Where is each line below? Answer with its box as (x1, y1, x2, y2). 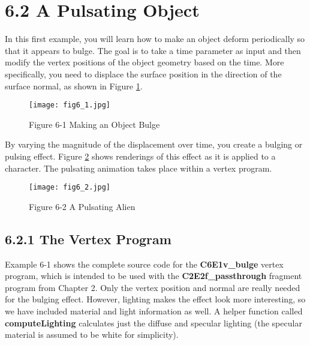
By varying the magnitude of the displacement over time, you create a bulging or (5, 138, 303, 151)
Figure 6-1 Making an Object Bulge (29, 118, 160, 130)
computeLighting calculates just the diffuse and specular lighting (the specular (5, 316, 302, 329)
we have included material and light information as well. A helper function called (5, 304, 303, 317)
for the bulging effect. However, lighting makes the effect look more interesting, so (5, 293, 306, 305)
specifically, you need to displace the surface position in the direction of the (5, 67, 282, 80)
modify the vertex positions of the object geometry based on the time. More (5, 56, 284, 68)
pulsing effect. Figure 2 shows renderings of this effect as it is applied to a (5, 149, 276, 162)
